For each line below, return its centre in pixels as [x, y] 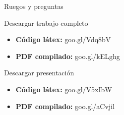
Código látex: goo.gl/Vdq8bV [63, 39]
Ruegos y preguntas [34, 6]
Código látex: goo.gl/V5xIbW [64, 89]
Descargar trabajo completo [46, 23]
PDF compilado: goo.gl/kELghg [68, 56]
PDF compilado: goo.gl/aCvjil [65, 106]
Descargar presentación [39, 73]
